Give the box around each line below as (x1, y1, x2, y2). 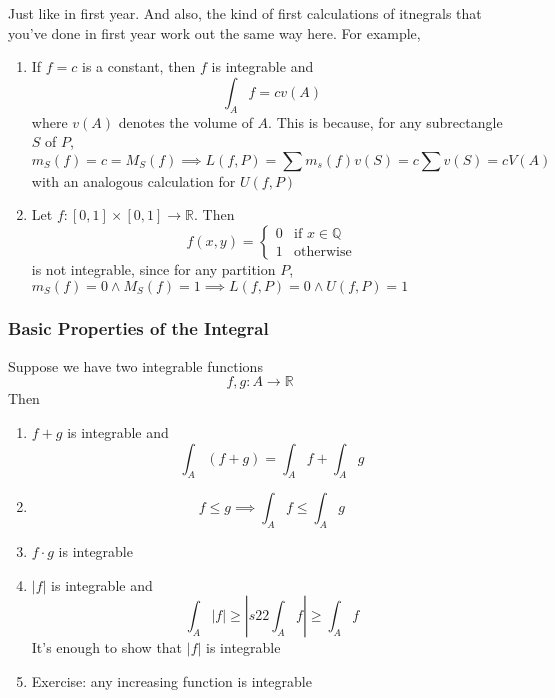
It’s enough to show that (31, 637, 183, 658)
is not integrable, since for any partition (31, 258, 276, 279)
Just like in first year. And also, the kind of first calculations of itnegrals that (8, 3, 482, 23)
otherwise (294, 245, 352, 260)
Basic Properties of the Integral (8, 316, 269, 341)
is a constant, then (82, 56, 196, 77)
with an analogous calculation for (31, 170, 236, 191)
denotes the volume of (118, 111, 253, 132)
